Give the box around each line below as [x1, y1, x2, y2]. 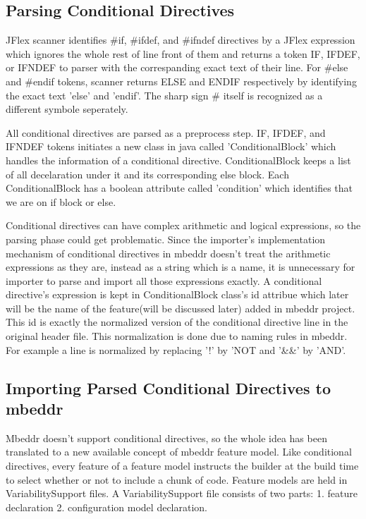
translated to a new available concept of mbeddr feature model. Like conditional [6, 444, 352, 459]
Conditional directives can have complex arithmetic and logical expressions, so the [6, 218, 361, 233]
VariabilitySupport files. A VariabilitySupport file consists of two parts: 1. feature [6, 486, 358, 501]
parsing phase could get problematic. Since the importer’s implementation [6, 231, 326, 246]
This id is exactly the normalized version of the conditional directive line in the [6, 315, 348, 329]
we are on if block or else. [6, 194, 116, 209]
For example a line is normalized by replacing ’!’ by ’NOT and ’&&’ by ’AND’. [6, 342, 346, 357]
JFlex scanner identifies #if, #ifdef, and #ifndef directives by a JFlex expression [6, 32, 355, 47]
